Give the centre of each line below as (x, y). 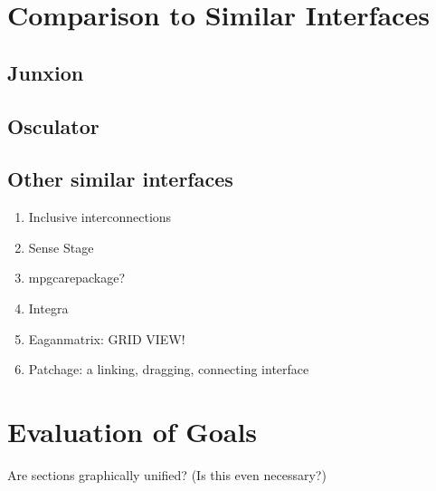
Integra (48, 308)
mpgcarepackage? (76, 278)
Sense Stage (61, 247)
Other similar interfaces (120, 179)
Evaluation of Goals (133, 431)
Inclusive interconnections (100, 217)
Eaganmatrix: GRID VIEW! (107, 338)
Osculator (53, 125)
